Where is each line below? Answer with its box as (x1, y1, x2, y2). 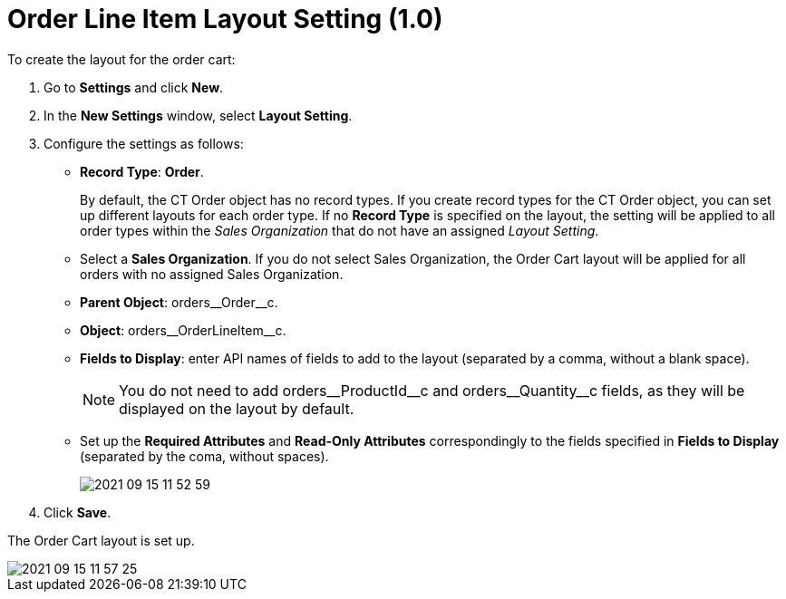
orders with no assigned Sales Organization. (80, 266, 344, 282)
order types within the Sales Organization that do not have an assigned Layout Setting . (80, 222, 599, 238)
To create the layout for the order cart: (7, 51, 236, 67)
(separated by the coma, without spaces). (80, 448, 329, 464)
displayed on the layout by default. (119, 399, 354, 418)
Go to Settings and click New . (44, 79, 224, 95)
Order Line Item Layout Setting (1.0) (7, 4, 443, 34)
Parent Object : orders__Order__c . (80, 294, 278, 310)
